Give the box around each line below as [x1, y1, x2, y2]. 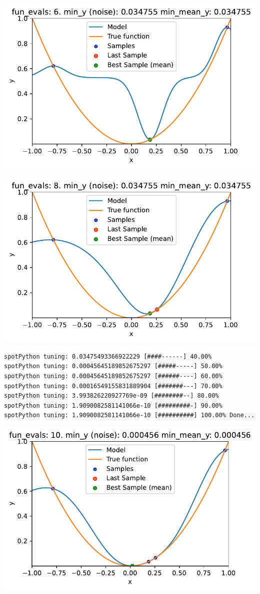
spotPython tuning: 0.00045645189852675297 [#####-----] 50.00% [4, 363, 222, 370]
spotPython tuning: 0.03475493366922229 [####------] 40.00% [4, 353, 212, 360]
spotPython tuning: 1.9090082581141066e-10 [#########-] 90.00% [4, 402, 222, 409]
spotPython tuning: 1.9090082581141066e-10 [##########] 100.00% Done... [4, 412, 255, 419]
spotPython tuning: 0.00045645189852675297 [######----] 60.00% [4, 373, 222, 380]
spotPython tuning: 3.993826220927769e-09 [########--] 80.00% [4, 392, 219, 400]
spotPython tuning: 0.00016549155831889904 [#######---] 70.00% [4, 382, 222, 390]
